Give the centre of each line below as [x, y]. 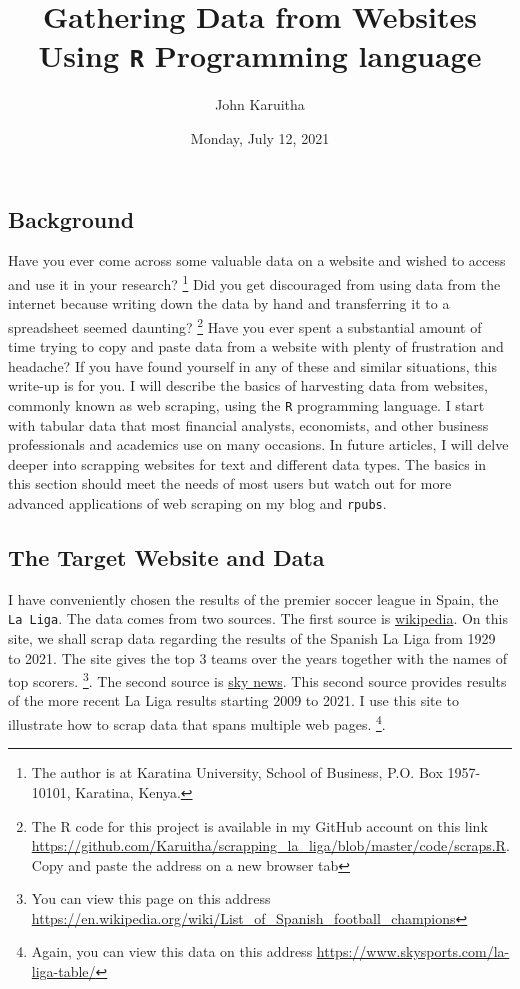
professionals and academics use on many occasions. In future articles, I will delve [258, 444]
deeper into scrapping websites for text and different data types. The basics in [247, 463]
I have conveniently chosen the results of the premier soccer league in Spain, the [253, 598]
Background [71, 218]
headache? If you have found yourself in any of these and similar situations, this [253, 365]
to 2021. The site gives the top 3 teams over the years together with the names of [257, 657]
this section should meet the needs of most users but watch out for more [230, 483]
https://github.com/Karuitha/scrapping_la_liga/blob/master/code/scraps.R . [270, 845]
